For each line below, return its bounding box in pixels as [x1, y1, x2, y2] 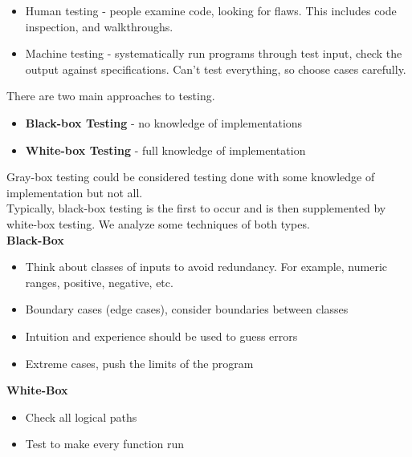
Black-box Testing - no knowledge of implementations [25, 114, 303, 131]
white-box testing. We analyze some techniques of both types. [6, 215, 310, 232]
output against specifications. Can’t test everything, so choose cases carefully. [25, 60, 406, 77]
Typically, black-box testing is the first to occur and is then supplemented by [6, 200, 386, 216]
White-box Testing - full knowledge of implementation [25, 141, 306, 158]
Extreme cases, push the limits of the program [25, 354, 254, 371]
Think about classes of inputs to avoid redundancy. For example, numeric [25, 258, 388, 275]
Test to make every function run [25, 435, 185, 452]
